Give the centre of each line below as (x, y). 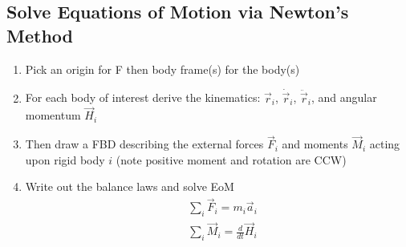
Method (40, 35)
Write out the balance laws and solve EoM (130, 186)
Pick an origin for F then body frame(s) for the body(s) (162, 69)
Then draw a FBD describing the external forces (144, 144)
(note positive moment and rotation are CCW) (231, 159)
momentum (53, 115)
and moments (315, 144)
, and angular (344, 97)
